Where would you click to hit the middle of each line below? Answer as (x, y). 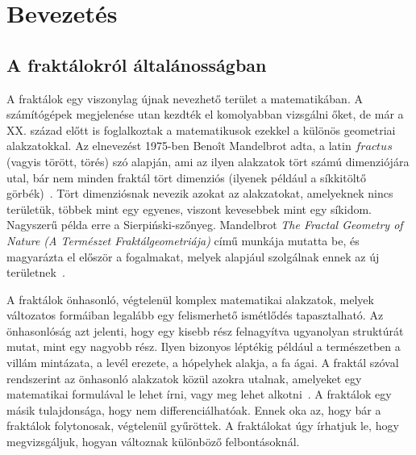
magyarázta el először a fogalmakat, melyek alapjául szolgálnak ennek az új (193, 256)
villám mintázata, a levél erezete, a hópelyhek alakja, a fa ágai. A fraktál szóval (203, 363)
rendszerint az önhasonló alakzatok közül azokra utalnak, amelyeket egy (184, 378)
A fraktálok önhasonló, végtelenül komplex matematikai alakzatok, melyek (190, 299)
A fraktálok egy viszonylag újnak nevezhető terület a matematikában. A (185, 98)
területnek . (36, 272)
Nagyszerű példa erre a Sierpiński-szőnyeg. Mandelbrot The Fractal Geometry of (205, 225)
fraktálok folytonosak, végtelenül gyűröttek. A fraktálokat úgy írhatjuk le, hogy (203, 426)
